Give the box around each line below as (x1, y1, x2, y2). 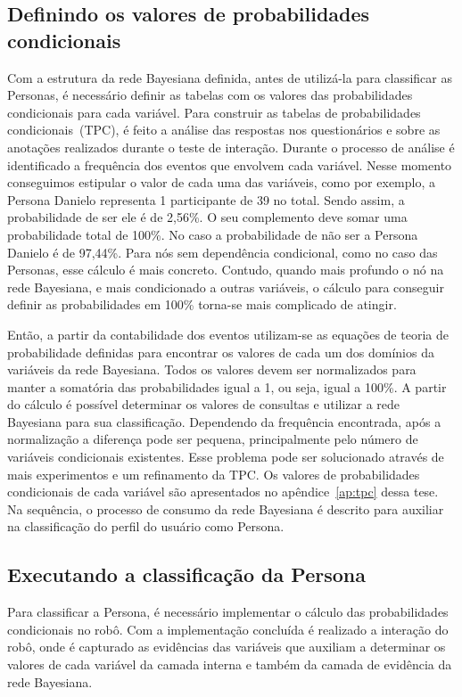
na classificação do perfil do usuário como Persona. (7, 517, 285, 536)
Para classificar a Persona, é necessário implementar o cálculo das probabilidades (7, 603, 449, 621)
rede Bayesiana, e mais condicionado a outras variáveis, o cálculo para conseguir (7, 277, 444, 296)
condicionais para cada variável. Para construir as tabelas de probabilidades (7, 102, 421, 121)
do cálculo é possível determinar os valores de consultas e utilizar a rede (7, 395, 400, 414)
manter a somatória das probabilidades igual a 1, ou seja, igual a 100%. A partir (7, 377, 447, 396)
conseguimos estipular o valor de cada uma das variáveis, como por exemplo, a (7, 173, 435, 192)
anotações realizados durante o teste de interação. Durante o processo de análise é (7, 137, 455, 156)
